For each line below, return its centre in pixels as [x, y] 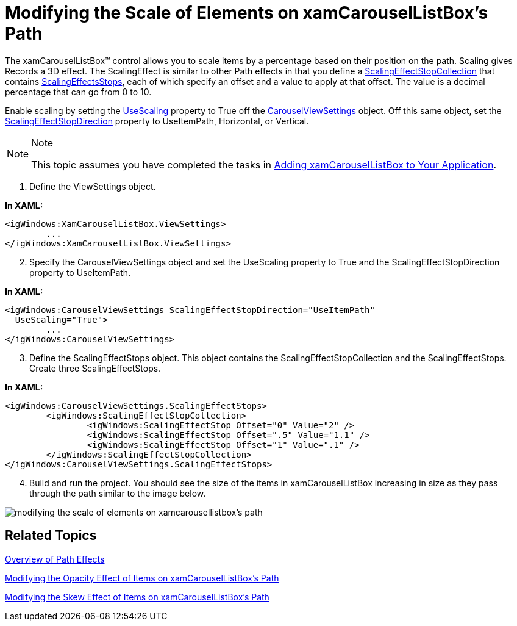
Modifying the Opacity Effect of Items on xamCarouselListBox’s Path [142, 578]
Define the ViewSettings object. [93, 186]
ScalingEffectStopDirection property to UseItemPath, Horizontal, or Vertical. [157, 121]
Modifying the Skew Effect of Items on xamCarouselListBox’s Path [137, 597]
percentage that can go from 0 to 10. [78, 92]
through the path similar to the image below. [118, 493]
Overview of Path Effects [55, 559]
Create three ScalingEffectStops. [95, 368]
